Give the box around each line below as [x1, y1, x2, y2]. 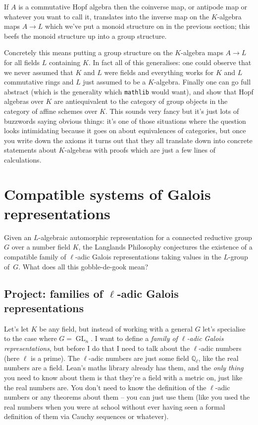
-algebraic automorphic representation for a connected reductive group [38, 232, 252, 242]
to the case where [4, 333, 57, 343]
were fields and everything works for [104, 67, 214, 77]
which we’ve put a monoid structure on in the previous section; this [45, 21, 250, 31]
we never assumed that [4, 67, 73, 77]
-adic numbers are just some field [89, 352, 189, 363]
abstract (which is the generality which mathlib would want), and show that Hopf [4, 86, 254, 96]
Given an [4, 232, 32, 242]
